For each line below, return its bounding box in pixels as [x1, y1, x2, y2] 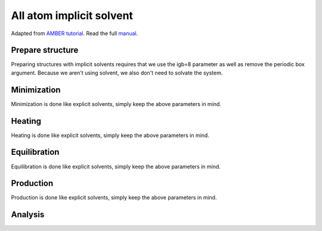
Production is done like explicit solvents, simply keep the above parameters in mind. [11, 194, 217, 201]
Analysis [11, 210, 45, 220]
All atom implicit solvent [11, 9, 134, 22]
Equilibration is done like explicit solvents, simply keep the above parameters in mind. [11, 163, 221, 170]
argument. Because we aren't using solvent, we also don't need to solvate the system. [11, 69, 223, 76]
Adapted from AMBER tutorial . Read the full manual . [11, 30, 138, 37]
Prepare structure [11, 45, 79, 55]
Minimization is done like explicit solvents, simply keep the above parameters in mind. [11, 100, 222, 107]
